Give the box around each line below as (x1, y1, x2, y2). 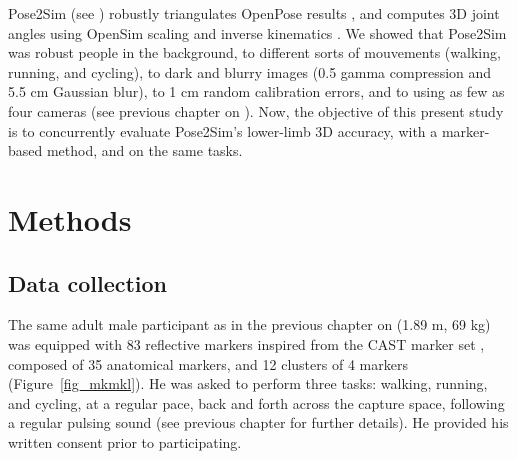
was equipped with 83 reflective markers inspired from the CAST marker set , (8, 333, 485, 354)
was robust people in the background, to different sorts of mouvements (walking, (8, 42, 501, 63)
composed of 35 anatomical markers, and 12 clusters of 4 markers (8, 353, 408, 374)
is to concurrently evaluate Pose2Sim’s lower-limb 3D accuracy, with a (8, 120, 438, 141)
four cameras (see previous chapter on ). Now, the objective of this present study (8, 100, 504, 121)
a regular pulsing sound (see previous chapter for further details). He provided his (8, 412, 509, 433)
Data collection (8, 267, 168, 298)
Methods (8, 198, 132, 239)
